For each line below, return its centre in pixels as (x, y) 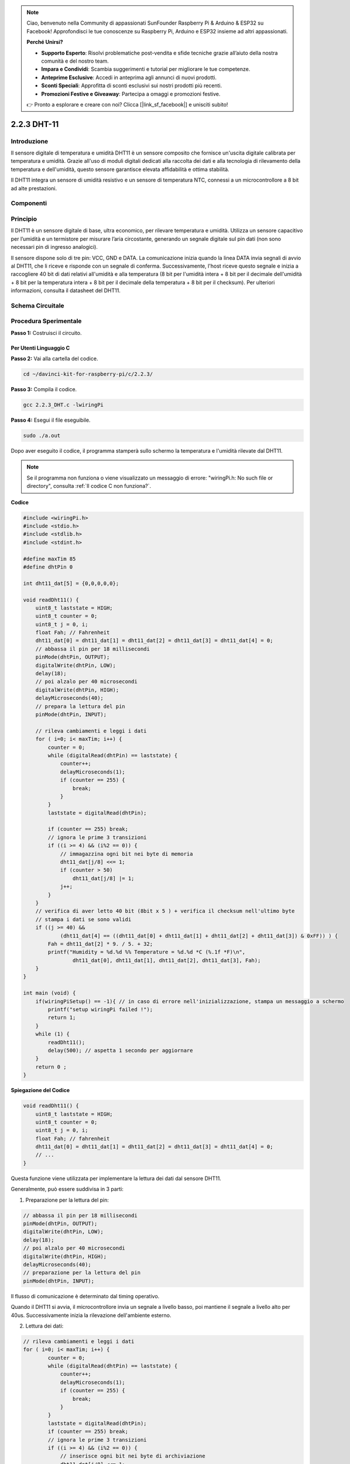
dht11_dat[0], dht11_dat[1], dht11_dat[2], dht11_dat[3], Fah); (167, 960)
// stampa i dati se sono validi (83, 919)
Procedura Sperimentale (46, 321)
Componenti (29, 203)
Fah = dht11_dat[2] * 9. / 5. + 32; (100, 944)
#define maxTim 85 (49, 559)
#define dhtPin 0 (48, 567)
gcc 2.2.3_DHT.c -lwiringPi (63, 405)
